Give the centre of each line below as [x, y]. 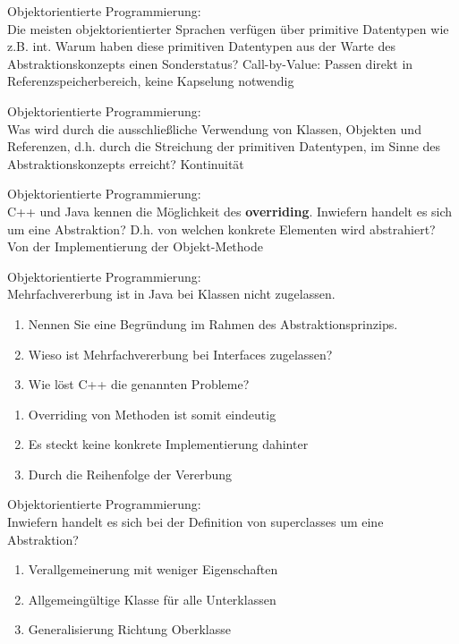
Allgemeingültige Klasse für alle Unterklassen [152, 599]
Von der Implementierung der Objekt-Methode [135, 246]
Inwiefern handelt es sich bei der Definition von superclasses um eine [195, 522]
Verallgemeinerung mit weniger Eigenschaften [153, 569]
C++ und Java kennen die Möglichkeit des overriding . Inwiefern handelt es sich [230, 211]
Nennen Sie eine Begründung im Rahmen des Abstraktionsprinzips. [213, 323]
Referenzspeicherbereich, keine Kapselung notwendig [151, 81]
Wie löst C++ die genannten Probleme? [139, 384]
